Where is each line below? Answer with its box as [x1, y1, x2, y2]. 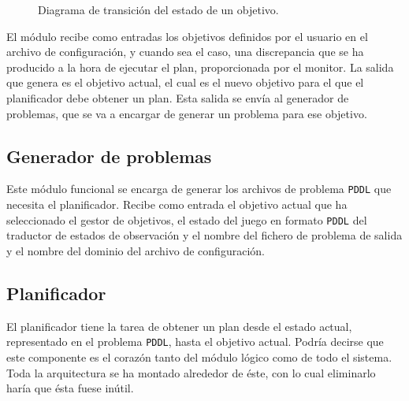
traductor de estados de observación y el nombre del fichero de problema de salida [6, 227, 403, 243]
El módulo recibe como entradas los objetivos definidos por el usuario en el [6, 28, 368, 44]
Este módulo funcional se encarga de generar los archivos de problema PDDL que [6, 180, 392, 197]
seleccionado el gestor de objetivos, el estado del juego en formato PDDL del [6, 211, 367, 228]
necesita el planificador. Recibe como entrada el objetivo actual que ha [6, 196, 348, 213]
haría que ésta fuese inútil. [6, 380, 134, 396]
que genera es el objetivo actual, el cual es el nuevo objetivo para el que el [6, 74, 364, 91]
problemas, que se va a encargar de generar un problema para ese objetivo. [6, 105, 367, 121]
